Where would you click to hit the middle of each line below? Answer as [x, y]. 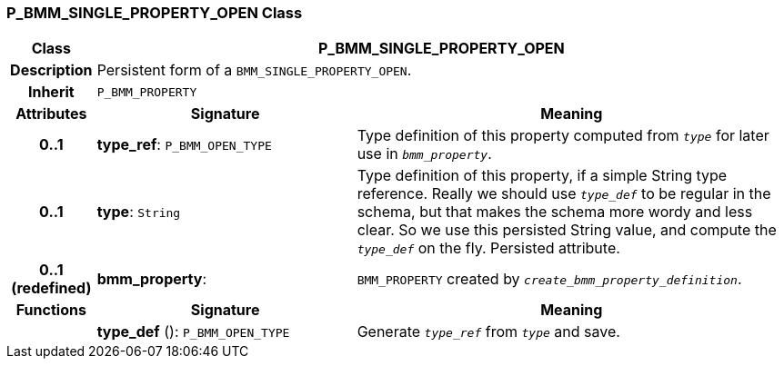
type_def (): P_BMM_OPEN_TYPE [193, 332]
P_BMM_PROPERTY [147, 92]
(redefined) [51, 288]
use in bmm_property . [424, 154]
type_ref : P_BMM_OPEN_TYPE [184, 145]
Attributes [51, 114]
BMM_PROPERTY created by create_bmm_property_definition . [549, 279]
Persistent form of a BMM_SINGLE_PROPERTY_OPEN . [254, 70]
